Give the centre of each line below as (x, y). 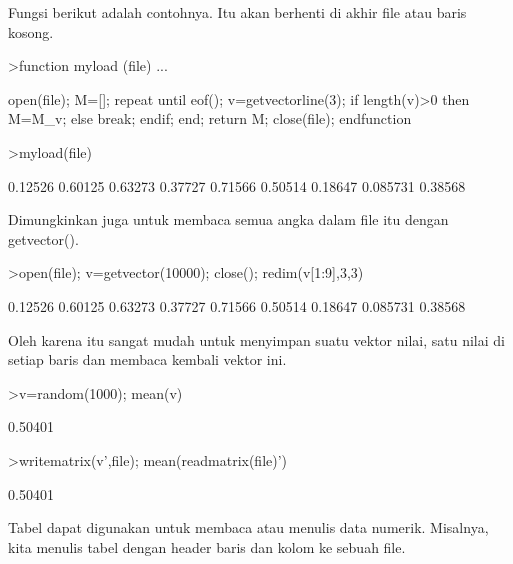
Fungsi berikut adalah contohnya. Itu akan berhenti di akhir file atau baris (237, 12)
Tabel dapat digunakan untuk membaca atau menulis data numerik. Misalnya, (248, 527)
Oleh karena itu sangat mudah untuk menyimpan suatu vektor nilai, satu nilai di (256, 339)
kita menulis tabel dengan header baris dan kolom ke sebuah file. (207, 546)
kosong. (31, 31)
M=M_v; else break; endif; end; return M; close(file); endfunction (210, 118)
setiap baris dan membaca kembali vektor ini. (147, 359)
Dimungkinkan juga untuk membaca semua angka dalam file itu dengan (228, 219)
